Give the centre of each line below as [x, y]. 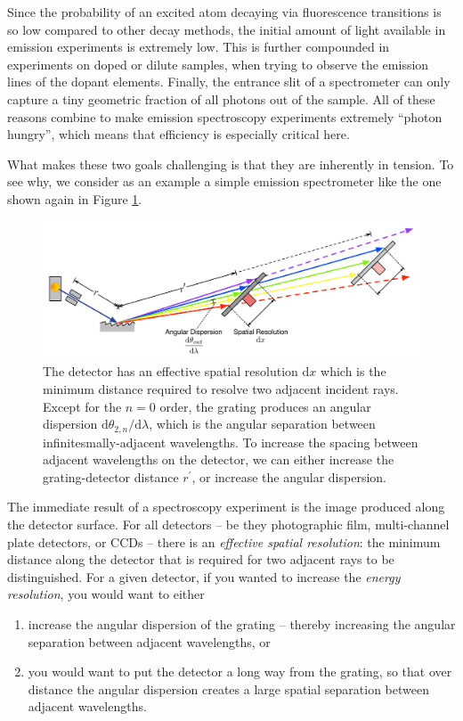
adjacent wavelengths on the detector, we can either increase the [219, 459]
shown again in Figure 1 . [75, 198]
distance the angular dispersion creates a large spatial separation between [228, 688]
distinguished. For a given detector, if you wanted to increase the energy [204, 576]
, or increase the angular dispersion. [289, 476]
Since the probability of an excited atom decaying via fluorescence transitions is [224, 12]
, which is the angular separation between [262, 424]
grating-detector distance [111, 476]
